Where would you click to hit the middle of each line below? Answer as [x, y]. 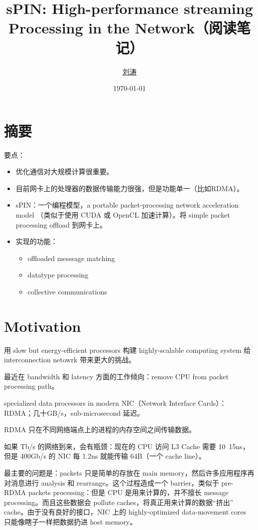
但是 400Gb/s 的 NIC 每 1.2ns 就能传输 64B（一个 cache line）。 [105, 456]
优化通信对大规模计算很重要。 [64, 171]
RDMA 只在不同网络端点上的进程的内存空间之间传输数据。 [100, 429]
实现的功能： [37, 241]
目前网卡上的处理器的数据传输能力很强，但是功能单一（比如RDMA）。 [130, 188]
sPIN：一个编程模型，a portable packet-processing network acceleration [127, 205]
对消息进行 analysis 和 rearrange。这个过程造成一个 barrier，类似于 [112, 482]
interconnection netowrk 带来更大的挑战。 [70, 360]
